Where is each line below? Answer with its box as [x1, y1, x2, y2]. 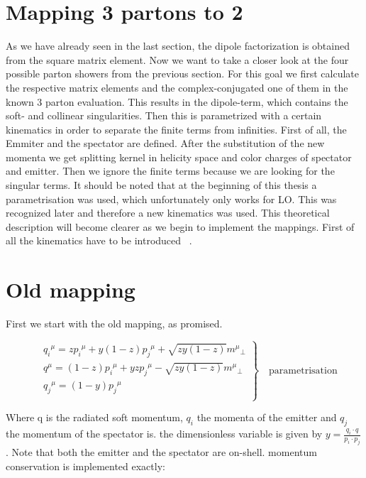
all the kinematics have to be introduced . [6, 233, 192, 248]
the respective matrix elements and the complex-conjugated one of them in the [6, 80, 348, 94]
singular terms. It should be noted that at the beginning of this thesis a [6, 178, 317, 192]
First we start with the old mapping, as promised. [6, 316, 223, 331]
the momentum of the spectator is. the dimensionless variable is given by [6, 426, 323, 441]
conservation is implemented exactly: [6, 458, 165, 473]
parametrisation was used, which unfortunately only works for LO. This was [6, 191, 337, 206]
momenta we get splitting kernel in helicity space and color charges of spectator [6, 149, 352, 164]
